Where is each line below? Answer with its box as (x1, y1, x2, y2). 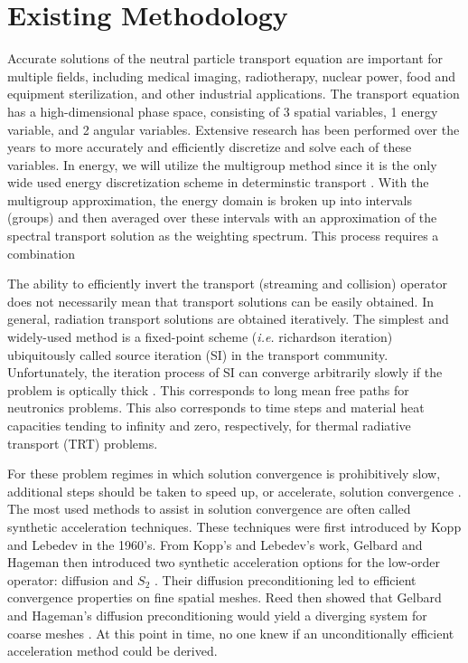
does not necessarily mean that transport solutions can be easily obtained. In (7, 291, 434, 310)
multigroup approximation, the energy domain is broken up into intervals (7, 190, 413, 209)
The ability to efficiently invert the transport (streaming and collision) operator (7, 274, 447, 293)
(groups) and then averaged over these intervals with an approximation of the (7, 208, 437, 227)
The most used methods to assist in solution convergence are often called (7, 499, 411, 518)
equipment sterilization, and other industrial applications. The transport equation (7, 84, 460, 103)
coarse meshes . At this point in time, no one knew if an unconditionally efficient (7, 623, 454, 642)
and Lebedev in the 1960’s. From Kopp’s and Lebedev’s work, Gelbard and (7, 535, 423, 554)
